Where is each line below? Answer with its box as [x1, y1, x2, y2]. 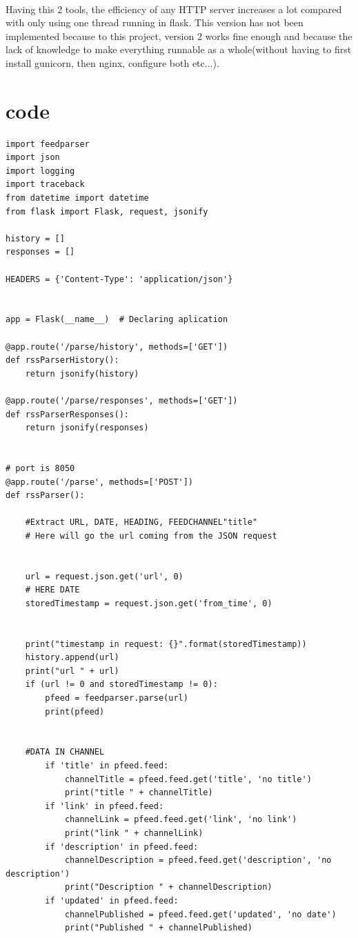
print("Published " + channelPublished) [64, 923, 252, 933]
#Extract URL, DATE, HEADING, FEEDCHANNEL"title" [25, 517, 258, 528]
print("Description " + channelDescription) [64, 882, 272, 892]
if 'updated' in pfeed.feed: [45, 895, 179, 906]
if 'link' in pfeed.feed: [45, 801, 164, 811]
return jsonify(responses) [25, 423, 149, 433]
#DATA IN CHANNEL [25, 747, 105, 757]
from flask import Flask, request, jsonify [6, 206, 208, 217]
